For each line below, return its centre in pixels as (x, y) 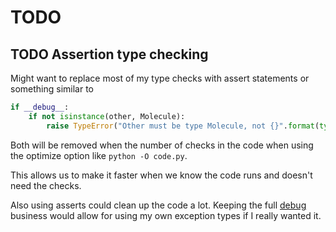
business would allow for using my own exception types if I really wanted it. (166, 215)
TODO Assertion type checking (109, 54)
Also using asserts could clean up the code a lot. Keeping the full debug (158, 205)
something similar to (52, 89)
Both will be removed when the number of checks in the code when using (162, 145)
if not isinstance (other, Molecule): (107, 116)
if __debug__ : (40, 107)
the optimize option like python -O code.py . (99, 155)
